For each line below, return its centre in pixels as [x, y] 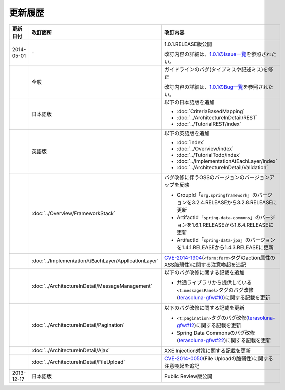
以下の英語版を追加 [187, 133]
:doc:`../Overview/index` [205, 148]
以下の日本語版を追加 [189, 102]
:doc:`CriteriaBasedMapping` [210, 111]
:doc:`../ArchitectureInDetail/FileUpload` [78, 362]
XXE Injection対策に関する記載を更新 [207, 350]
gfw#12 [185, 325]
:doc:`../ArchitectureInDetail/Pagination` [78, 325]
